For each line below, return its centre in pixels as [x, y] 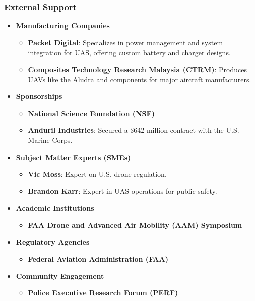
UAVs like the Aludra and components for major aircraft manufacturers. [140, 79]
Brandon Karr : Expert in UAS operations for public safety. [122, 191]
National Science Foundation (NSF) [91, 113]
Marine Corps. [50, 140]
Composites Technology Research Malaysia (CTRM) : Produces [137, 69]
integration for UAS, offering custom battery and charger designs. [129, 52]
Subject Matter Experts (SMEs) [73, 157]
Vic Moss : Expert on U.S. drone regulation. [97, 174]
